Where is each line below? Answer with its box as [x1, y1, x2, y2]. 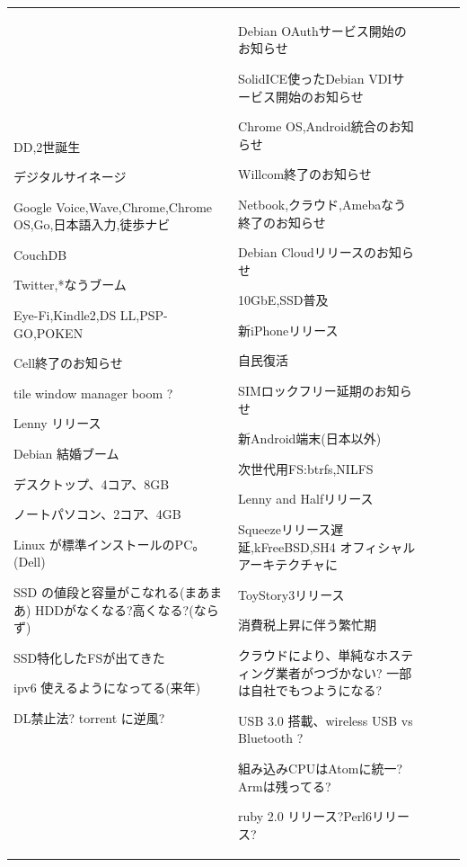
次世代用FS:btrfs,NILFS [238, 459, 374, 478]
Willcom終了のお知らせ [238, 165, 372, 183]
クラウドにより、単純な [238, 646, 376, 664]
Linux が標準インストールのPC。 [13, 534, 206, 553]
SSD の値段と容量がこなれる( [13, 583, 185, 602]
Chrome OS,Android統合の [238, 117, 389, 136]
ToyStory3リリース [238, 585, 345, 603]
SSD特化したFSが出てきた [13, 648, 165, 666]
